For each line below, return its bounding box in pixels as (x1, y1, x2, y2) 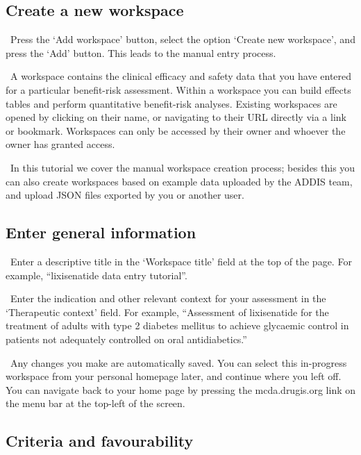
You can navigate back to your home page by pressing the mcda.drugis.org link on (6, 382, 356, 397)
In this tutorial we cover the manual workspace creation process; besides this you (10, 160, 355, 174)
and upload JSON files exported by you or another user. (6, 188, 244, 202)
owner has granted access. (6, 137, 115, 151)
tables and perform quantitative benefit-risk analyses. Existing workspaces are (6, 96, 337, 110)
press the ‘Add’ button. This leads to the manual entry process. (6, 45, 276, 60)
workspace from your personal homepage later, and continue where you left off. (6, 369, 342, 383)
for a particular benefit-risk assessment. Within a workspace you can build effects (6, 82, 351, 97)
